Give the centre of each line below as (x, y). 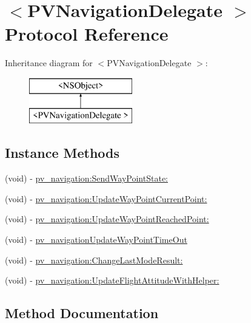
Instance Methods (62, 153)
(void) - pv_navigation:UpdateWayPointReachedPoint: (107, 219)
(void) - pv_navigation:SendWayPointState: (86, 178)
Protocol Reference (87, 34)
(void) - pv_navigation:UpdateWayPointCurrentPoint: (106, 198)
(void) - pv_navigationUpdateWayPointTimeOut (96, 240)
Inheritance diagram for (49, 63)
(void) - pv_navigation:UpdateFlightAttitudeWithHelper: (112, 280)
